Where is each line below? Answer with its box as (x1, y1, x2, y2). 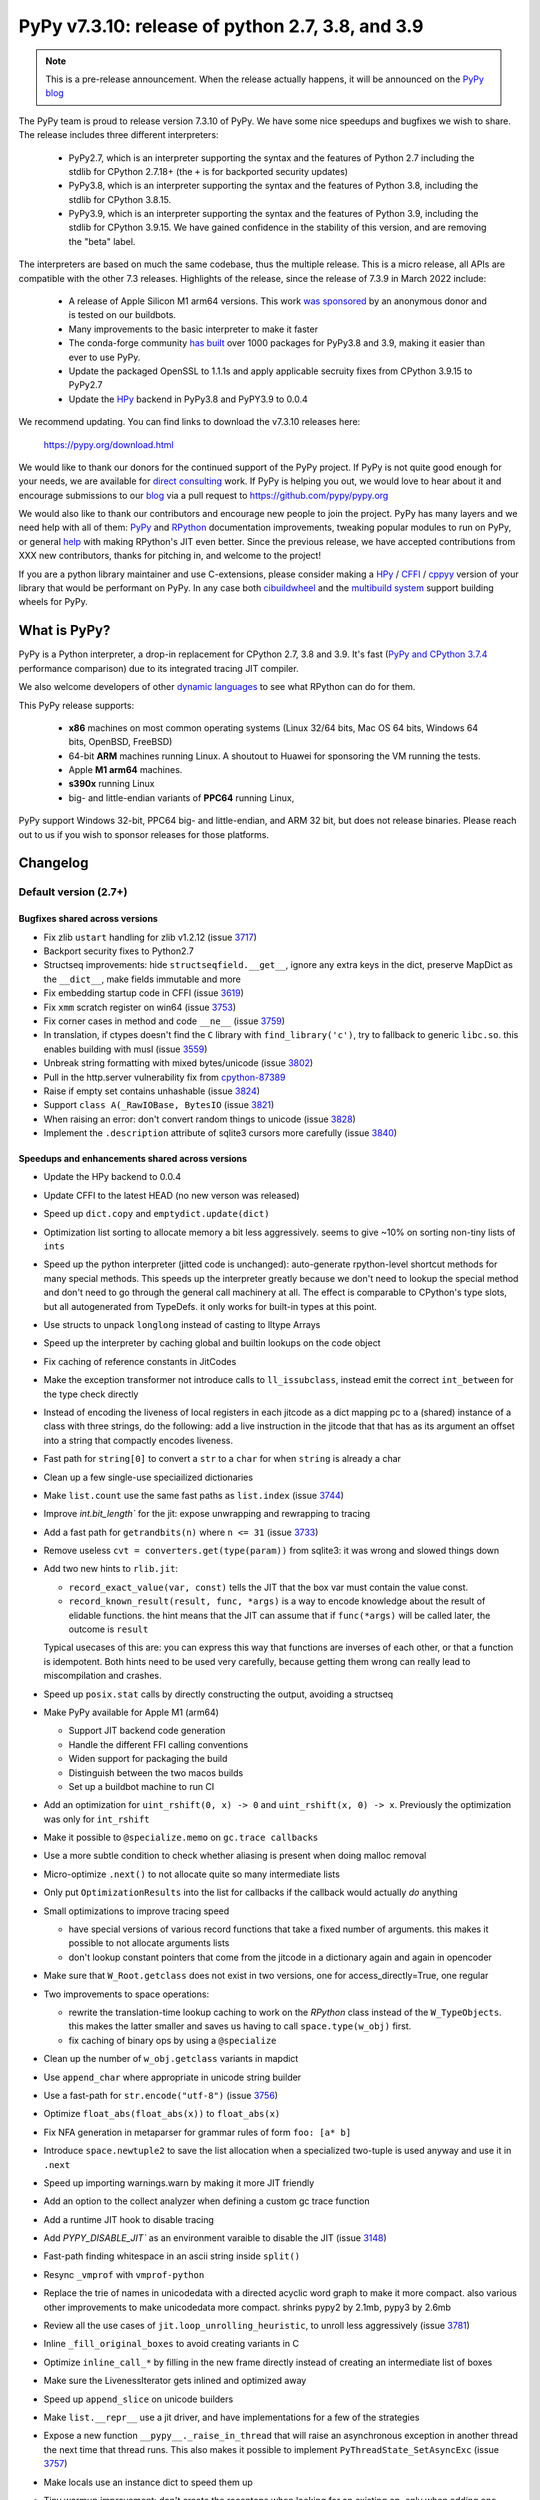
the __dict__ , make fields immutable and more (43, 973, 242, 985)
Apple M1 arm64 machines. (68, 764, 183, 776)
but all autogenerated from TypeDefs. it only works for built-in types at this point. (43, 1300, 377, 1312)
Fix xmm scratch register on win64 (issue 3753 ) (43, 1001, 237, 1013)
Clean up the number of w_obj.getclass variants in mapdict (43, 2053, 299, 2065)
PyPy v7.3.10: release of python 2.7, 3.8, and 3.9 (18, 15, 424, 37)
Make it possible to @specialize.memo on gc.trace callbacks (43, 1831, 319, 1844)
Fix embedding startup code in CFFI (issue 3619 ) (43, 987, 245, 999)
